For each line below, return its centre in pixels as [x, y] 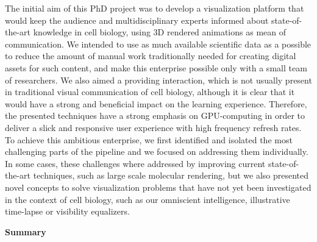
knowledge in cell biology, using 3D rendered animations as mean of [159, 32]
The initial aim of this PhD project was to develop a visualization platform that [155, 8]
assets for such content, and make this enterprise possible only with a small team [156, 67]
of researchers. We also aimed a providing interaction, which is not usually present [158, 80]
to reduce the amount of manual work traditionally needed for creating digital [151, 56]
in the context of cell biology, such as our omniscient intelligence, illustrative [148, 199]
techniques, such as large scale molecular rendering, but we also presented [171, 175]
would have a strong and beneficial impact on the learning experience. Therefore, [156, 103]
